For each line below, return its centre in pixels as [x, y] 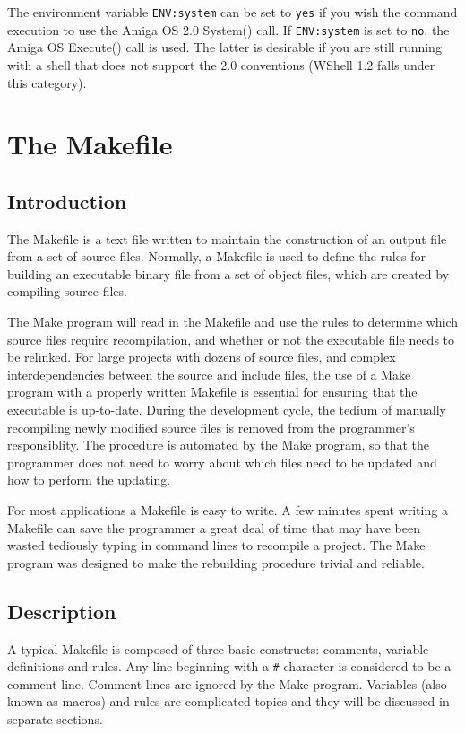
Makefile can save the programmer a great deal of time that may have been [214, 527]
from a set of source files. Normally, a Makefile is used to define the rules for [216, 256]
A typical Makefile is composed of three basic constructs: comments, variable [218, 648]
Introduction [67, 201]
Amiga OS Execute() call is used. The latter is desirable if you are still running [224, 47]
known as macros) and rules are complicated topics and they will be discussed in [228, 701]
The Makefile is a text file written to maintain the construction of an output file [227, 238]
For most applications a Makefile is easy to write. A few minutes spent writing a [228, 509]
